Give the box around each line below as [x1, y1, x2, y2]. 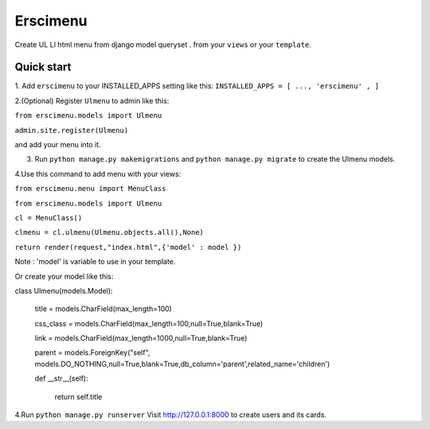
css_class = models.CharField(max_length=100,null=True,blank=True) [34, 318, 264, 328]
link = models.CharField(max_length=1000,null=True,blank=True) [34, 333, 248, 343]
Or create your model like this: [14, 271, 114, 281]
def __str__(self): [34, 374, 89, 384]
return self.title [54, 392, 103, 401]
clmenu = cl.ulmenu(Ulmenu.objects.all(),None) [14, 228, 205, 237]
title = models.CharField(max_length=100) [34, 304, 173, 314]
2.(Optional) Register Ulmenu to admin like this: [14, 96, 170, 105]
